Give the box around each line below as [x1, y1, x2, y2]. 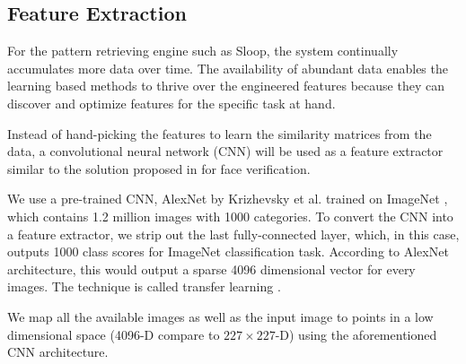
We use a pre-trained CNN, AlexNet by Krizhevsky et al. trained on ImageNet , [7, 189, 448, 208]
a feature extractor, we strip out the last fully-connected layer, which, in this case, [7, 224, 460, 243]
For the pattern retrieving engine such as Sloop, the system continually [7, 41, 399, 60]
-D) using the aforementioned [275, 325, 437, 343]
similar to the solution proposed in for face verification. [7, 159, 311, 178]
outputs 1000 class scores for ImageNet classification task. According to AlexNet [7, 242, 449, 261]
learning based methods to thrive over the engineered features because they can [7, 76, 444, 95]
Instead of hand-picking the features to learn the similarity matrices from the [7, 124, 432, 143]
